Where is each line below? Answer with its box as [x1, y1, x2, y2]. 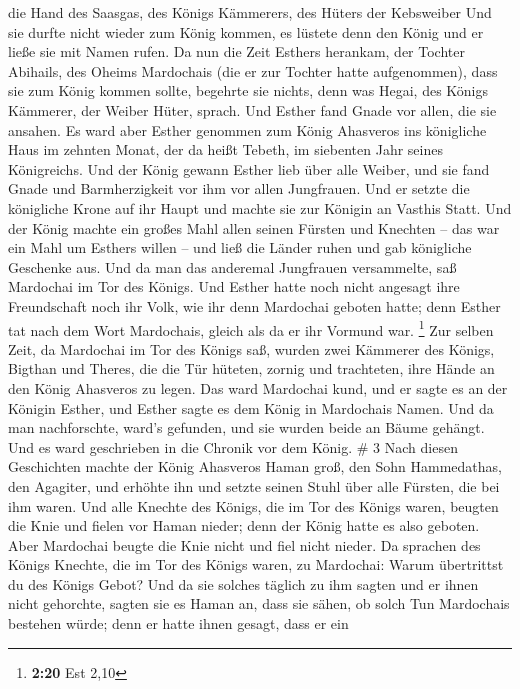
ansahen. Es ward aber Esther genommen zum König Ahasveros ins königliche [8, 119, 487, 140]
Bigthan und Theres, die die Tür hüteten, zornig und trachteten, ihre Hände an [8, 358, 495, 379]
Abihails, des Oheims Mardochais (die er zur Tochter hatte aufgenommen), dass [8, 60, 498, 81]
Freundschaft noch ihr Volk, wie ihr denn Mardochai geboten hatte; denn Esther [8, 295, 501, 316]
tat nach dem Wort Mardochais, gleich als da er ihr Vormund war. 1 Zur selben [8, 316, 494, 340]
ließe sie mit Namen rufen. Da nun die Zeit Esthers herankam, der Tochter [8, 41, 465, 62]
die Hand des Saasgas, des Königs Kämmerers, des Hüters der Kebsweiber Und [8, 2, 492, 22]
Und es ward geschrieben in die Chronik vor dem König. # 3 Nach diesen [8, 436, 458, 457]
